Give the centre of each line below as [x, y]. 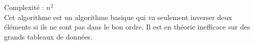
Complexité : [24, 7]
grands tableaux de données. [48, 36]
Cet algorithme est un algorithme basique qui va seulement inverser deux [118, 17]
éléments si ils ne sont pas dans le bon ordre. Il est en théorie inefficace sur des [127, 27]
